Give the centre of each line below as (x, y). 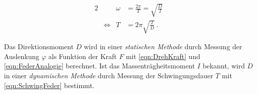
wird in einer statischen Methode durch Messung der (163, 47)
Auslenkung (22, 56)
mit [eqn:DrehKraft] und (163, 56)
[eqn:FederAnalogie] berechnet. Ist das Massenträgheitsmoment (100, 66)
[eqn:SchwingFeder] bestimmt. (49, 85)
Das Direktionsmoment (39, 47)
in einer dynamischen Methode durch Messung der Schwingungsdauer (109, 75)
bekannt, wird (224, 66)
